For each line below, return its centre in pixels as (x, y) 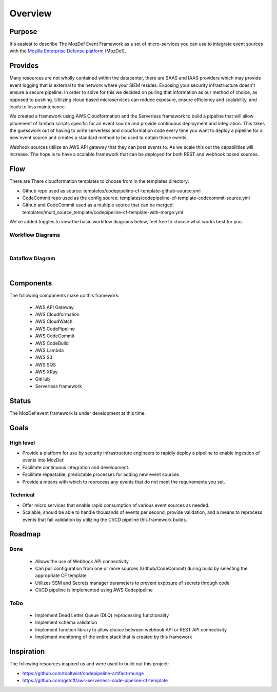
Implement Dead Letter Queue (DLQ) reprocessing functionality (102, 616)
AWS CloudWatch (54, 321)
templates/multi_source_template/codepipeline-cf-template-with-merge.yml (103, 212)
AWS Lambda (50, 350)
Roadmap (25, 534)
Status (20, 401)
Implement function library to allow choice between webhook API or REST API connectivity (131, 629)
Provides (24, 66)
